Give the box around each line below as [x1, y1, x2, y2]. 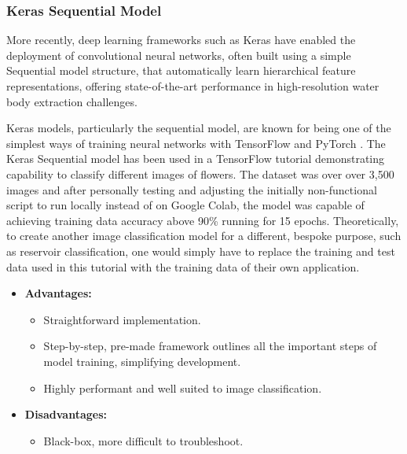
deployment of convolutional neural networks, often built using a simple [6, 46, 351, 63]
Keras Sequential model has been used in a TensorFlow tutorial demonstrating [6, 150, 385, 167]
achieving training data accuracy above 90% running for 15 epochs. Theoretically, [6, 212, 399, 228]
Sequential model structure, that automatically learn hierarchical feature [6, 62, 356, 79]
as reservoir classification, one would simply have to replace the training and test [6, 242, 395, 259]
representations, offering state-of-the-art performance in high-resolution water [6, 78, 379, 94]
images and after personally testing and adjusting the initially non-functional [6, 181, 377, 197]
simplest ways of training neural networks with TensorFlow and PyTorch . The [6, 135, 386, 151]
